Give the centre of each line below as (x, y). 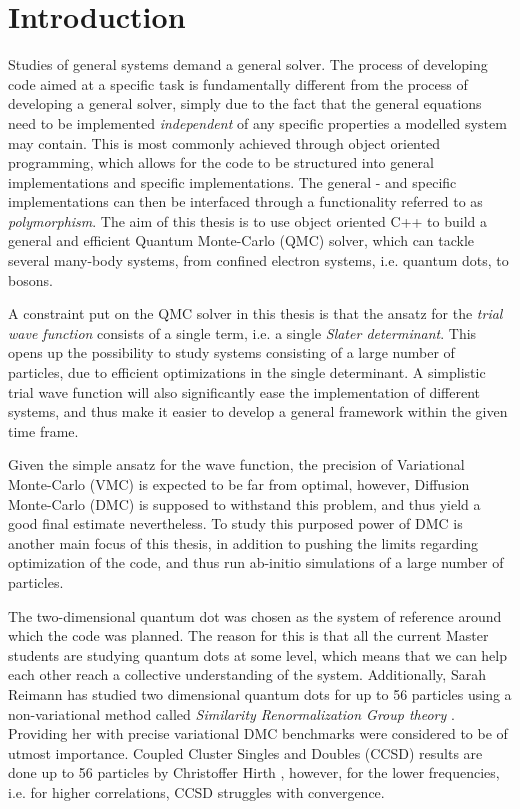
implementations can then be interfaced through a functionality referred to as (245, 201)
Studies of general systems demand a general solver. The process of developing (248, 64)
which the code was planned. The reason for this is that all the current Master (248, 635)
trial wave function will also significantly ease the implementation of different (244, 391)
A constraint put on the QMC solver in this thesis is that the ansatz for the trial (255, 313)
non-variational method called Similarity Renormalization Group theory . (231, 713)
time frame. (43, 430)
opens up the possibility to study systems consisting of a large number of (231, 352)
